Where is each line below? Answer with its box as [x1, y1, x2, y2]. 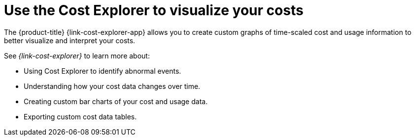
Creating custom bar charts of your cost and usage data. [24, 97, 208, 106]
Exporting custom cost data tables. [24, 112, 137, 121]
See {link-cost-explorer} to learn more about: [4, 51, 150, 60]
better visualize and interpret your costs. [4, 36, 136, 45]
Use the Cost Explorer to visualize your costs [4, 2, 304, 19]
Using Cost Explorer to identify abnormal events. [24, 66, 181, 75]
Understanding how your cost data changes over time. [24, 82, 201, 90]
